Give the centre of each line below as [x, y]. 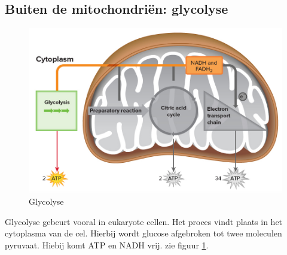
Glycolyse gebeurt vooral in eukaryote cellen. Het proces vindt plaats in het [144, 221]
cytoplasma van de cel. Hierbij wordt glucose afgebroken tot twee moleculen [143, 233]
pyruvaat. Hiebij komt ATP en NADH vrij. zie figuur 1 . [107, 245]
